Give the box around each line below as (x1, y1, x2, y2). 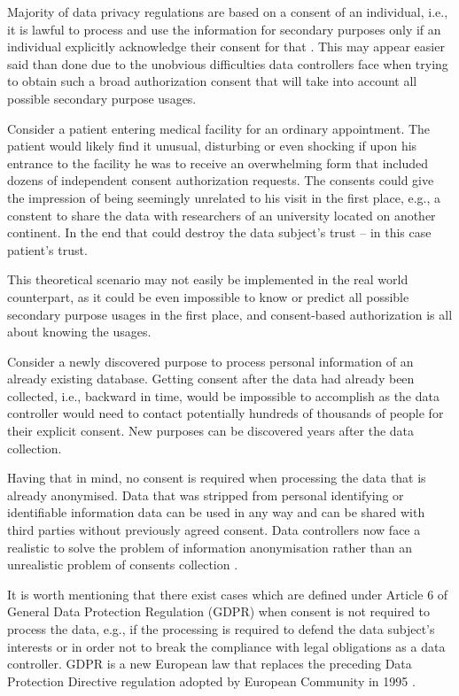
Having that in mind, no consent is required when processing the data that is (7, 468, 426, 487)
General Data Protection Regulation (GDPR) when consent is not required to (7, 602, 430, 621)
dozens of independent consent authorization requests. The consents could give (7, 171, 434, 189)
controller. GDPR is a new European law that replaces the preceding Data (7, 654, 412, 673)
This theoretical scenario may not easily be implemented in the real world (7, 270, 408, 289)
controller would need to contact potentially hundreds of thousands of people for (7, 404, 444, 422)
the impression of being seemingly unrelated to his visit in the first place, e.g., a (7, 188, 441, 206)
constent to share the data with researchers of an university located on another (7, 205, 436, 224)
